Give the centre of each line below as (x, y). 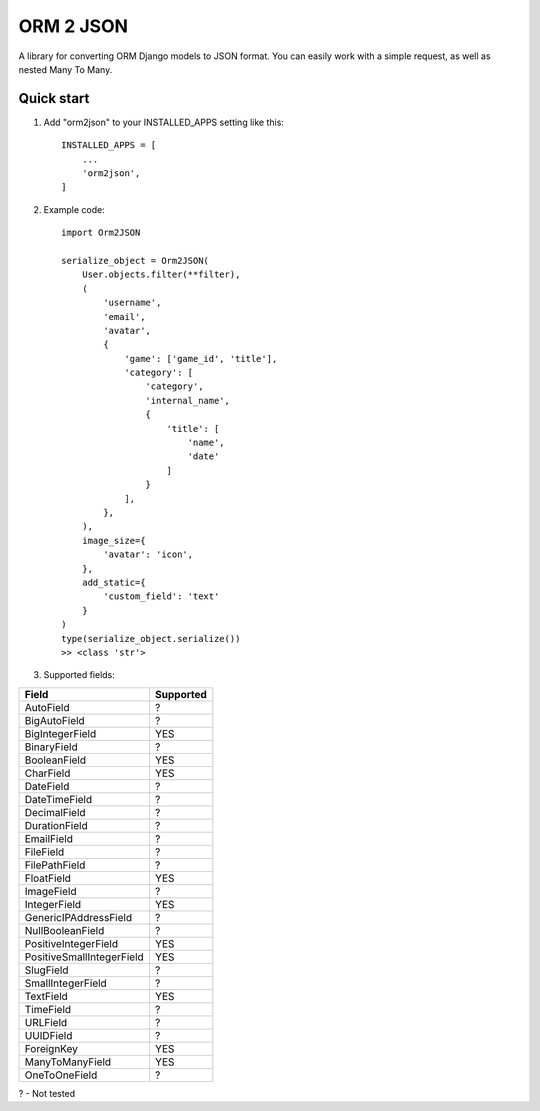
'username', (132, 303)
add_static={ (113, 582)
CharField (47, 773)
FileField (44, 852)
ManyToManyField (68, 1062)
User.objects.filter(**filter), (161, 274)
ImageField (50, 891)
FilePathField (55, 865)
